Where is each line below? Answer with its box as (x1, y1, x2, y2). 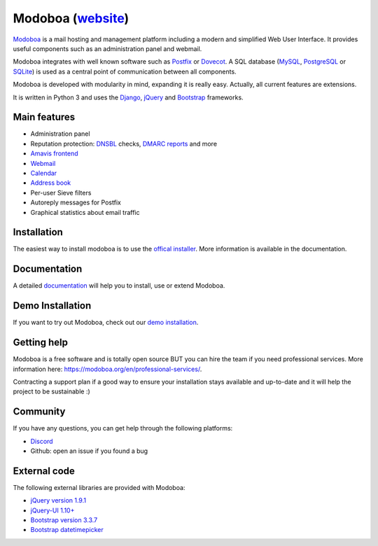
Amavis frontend (30, 149, 78, 157)
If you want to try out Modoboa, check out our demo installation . (13, 318, 199, 327)
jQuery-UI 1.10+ (30, 506, 75, 514)
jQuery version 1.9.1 (30, 496, 87, 505)
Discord (30, 437, 53, 445)
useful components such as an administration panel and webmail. (13, 44, 202, 52)
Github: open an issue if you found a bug (30, 447, 148, 455)
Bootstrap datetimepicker (30, 526, 104, 534)
